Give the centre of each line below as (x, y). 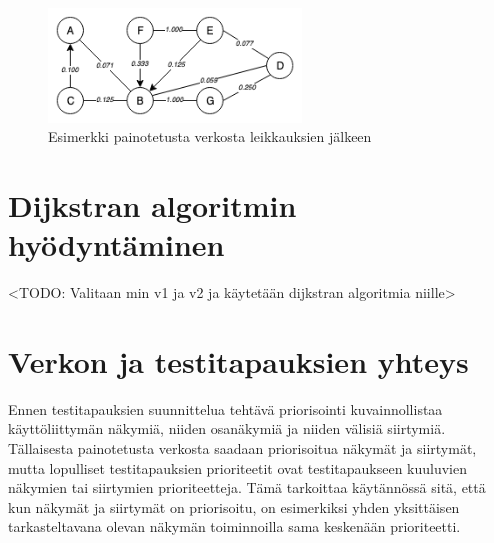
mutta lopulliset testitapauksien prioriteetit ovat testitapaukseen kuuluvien (238, 467)
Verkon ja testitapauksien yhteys (238, 360)
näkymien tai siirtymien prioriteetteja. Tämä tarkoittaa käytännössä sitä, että (247, 487)
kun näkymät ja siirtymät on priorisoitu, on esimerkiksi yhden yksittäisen (234, 506)
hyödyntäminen (116, 244)
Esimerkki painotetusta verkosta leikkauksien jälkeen (210, 136)
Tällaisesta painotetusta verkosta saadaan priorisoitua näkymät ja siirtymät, (242, 447)
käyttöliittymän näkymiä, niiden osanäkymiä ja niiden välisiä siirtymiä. (227, 428)
